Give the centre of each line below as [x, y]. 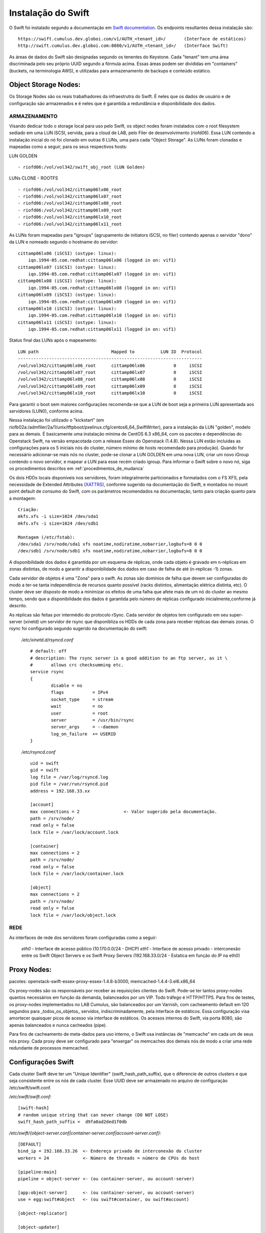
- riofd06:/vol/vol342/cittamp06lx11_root [70, 224]
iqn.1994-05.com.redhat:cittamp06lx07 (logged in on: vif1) [102, 274]
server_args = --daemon [85, 727]
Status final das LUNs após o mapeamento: [53, 340]
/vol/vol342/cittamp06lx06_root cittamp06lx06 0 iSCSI [110, 365]
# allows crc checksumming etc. [77, 665]
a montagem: [23, 498]
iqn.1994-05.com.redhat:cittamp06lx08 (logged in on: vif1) [102, 288]
